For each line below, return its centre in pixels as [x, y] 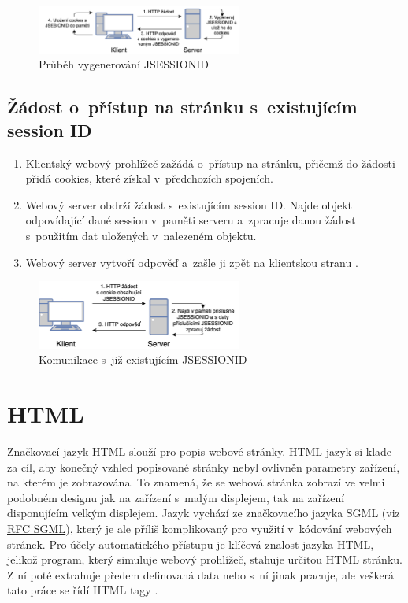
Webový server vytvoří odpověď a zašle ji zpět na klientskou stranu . [192, 262]
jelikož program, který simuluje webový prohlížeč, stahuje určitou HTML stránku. [205, 559]
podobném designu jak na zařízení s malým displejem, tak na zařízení [176, 497]
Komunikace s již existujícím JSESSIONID [143, 359]
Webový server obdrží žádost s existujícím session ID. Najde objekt [189, 204]
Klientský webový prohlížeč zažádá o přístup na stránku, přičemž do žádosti [210, 163]
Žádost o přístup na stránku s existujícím [182, 107]
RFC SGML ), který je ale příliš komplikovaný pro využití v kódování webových [200, 528]
